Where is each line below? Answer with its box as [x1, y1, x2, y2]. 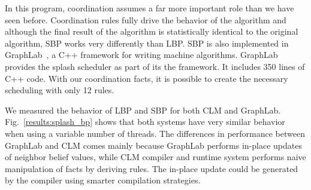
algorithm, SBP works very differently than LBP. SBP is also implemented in [5, 36, 289, 49]
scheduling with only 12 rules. [5, 84, 114, 96]
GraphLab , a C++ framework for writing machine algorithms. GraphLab [5, 48, 278, 61]
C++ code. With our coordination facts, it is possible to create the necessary [5, 72, 288, 84]
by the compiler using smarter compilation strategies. [5, 174, 201, 186]
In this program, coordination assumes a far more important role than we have [5, 2, 294, 14]
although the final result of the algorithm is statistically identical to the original [5, 25, 298, 38]
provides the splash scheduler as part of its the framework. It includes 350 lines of [5, 60, 305, 72]
